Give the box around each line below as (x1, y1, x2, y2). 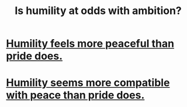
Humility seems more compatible (6, 76, 170, 89)
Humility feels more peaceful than (6, 37, 174, 50)
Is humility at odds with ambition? (14, 4, 182, 18)
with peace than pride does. (6, 89, 145, 102)
